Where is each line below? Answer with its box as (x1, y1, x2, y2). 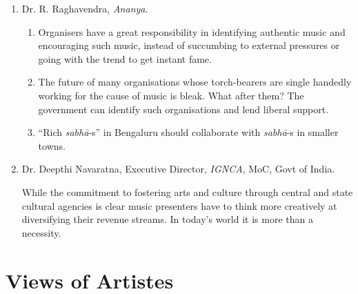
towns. (38, 138, 66, 153)
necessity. (21, 225, 61, 239)
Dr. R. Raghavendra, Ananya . (21, 1, 148, 15)
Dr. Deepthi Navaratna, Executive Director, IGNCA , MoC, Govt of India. (21, 161, 335, 176)
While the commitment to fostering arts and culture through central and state (21, 184, 353, 199)
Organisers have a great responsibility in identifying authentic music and (38, 24, 346, 39)
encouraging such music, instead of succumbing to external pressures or (38, 38, 340, 52)
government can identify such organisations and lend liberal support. (38, 101, 329, 116)
